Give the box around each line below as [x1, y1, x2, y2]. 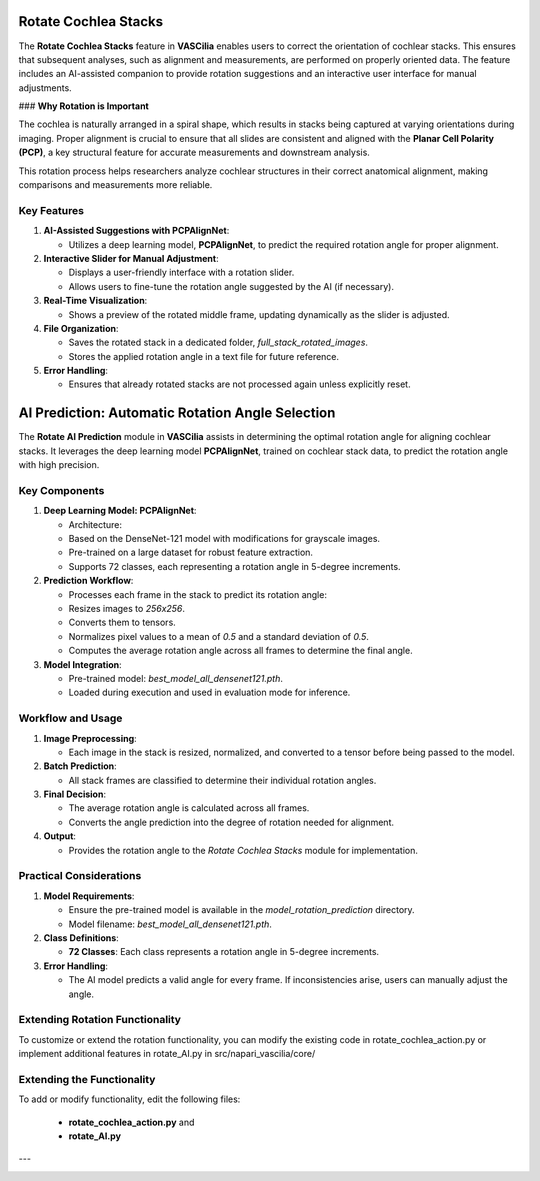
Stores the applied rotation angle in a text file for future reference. [68, 350, 340, 362]
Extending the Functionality [18, 1072, 156, 1086]
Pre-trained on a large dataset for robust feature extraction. [68, 546, 314, 559]
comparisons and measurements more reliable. [18, 179, 213, 191]
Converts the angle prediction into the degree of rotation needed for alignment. [68, 816, 395, 828]
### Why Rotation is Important [18, 100, 149, 112]
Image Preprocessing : [43, 732, 137, 744]
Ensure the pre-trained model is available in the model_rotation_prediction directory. [68, 904, 415, 916]
